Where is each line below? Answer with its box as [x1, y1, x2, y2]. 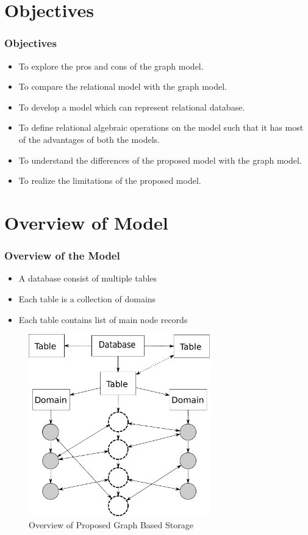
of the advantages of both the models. [18, 133, 160, 145]
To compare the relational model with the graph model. [18, 80, 227, 93]
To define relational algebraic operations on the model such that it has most [18, 121, 304, 134]
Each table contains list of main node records [18, 313, 188, 326]
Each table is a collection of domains [18, 292, 156, 305]
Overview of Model [4, 209, 168, 235]
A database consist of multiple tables [18, 272, 157, 285]
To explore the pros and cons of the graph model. [18, 59, 204, 72]
